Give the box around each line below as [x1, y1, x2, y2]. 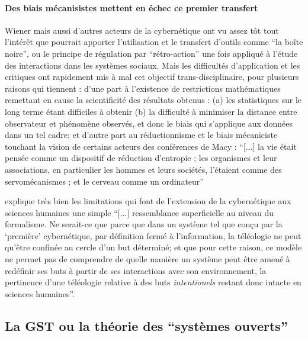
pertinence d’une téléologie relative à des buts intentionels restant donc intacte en [5, 276, 301, 288]
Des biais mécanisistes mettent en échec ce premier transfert [5, 1, 258, 14]
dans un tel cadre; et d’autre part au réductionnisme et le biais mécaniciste [5, 128, 278, 141]
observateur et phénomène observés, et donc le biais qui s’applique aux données [5, 117, 293, 129]
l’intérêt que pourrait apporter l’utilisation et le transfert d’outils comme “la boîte [5, 36, 303, 48]
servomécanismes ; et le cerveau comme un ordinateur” [5, 175, 204, 187]
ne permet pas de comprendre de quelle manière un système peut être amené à [5, 253, 290, 265]
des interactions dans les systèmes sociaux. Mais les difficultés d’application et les [5, 59, 300, 71]
